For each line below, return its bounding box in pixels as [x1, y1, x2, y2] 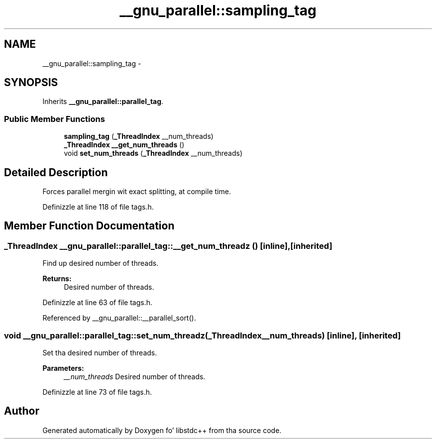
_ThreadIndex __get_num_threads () [64, 140, 185, 149]
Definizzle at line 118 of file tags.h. [42, 203, 154, 212]
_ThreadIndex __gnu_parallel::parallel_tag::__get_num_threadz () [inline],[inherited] [4, 240, 332, 251]
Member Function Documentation [4, 220, 175, 232]
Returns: [42, 274, 72, 283]
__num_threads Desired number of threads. [64, 372, 206, 381]
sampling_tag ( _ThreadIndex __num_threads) [64, 132, 214, 141]
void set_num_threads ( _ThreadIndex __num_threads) [64, 149, 243, 158]
